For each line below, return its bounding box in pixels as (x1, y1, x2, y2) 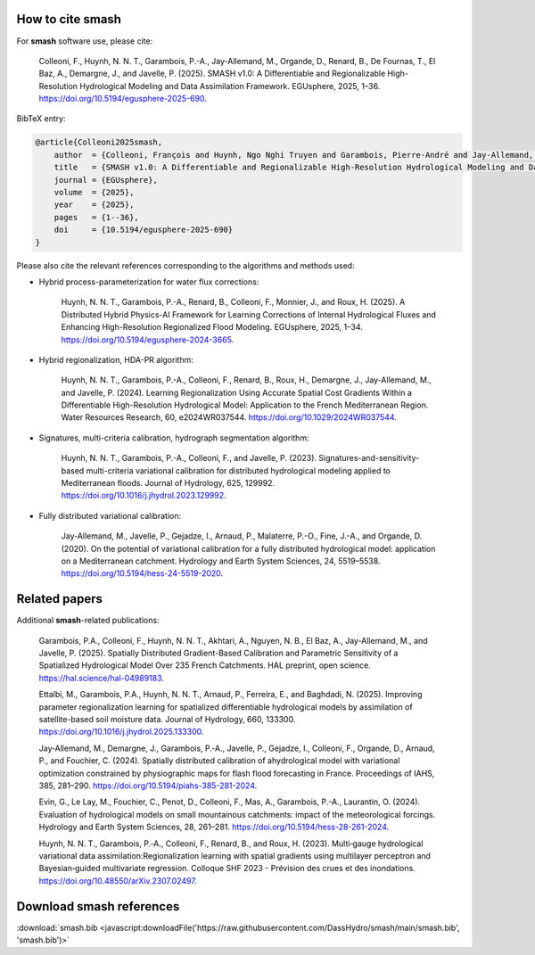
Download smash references (16, 899, 180, 914)
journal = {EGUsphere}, (53, 175, 158, 185)
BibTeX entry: (16, 113, 66, 124)
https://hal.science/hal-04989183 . (38, 672, 165, 683)
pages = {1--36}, (53, 212, 140, 222)
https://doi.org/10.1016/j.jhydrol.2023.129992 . (61, 490, 226, 501)
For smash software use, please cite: (16, 36, 153, 46)
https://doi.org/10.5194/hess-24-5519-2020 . (61, 568, 224, 579)
